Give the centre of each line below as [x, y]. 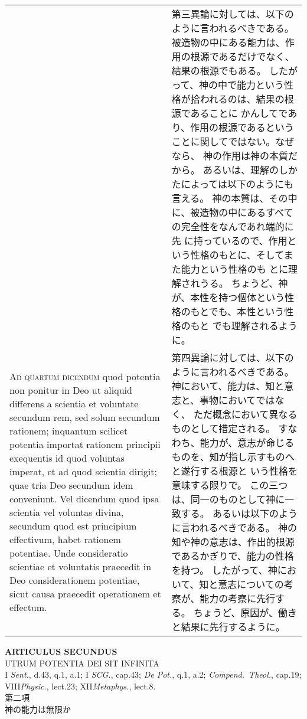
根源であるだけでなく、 [242, 56]
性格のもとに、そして [237, 255]
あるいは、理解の [241, 170]
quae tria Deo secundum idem [71, 485]
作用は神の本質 [255, 156]
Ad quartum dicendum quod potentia [85, 376]
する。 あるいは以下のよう [239, 513]
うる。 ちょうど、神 [244, 283]
